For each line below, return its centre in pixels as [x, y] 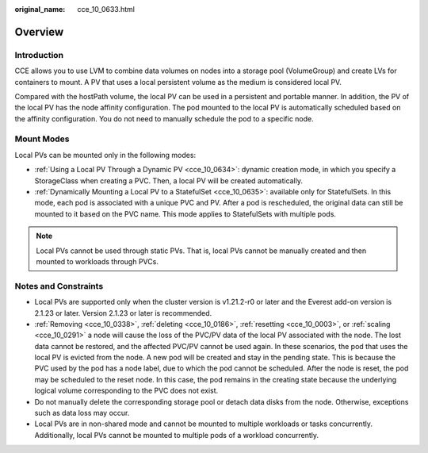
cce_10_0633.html [106, 9]
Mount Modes [42, 139]
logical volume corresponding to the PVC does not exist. [126, 391]
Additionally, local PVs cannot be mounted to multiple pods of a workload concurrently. [177, 435]
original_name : [40, 9]
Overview [39, 32]
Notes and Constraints [59, 286]
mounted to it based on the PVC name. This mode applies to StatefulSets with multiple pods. [185, 213]
